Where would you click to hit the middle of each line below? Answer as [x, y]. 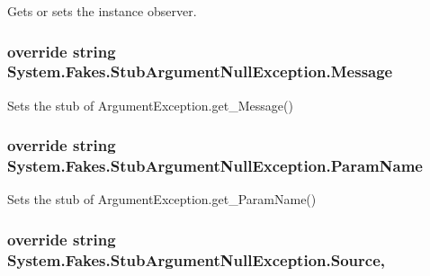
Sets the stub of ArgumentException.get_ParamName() [162, 199]
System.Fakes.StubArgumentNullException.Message [200, 71]
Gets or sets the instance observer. [102, 11]
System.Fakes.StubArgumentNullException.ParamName [215, 166]
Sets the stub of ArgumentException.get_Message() [150, 105]
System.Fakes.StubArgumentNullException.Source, [196, 259]
